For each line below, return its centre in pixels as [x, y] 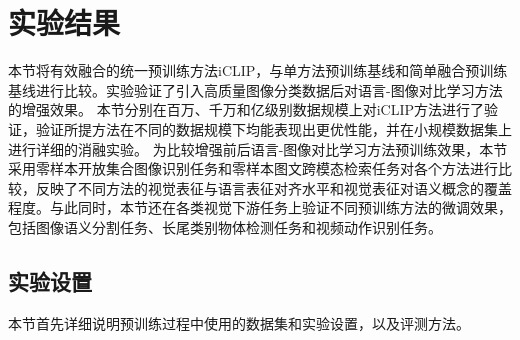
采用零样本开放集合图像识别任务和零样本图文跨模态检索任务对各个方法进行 [253, 168]
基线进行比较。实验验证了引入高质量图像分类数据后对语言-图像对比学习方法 [255, 89]
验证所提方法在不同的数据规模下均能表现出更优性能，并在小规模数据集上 [273, 128]
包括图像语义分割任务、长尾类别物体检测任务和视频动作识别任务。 [225, 226]
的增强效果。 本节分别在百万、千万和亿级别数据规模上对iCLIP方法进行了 [246, 109]
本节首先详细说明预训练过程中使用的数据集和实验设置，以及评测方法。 [239, 322]
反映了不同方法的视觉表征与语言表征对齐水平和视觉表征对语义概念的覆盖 [273, 187]
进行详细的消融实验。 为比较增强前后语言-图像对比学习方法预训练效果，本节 [258, 148]
